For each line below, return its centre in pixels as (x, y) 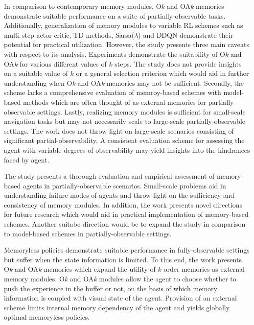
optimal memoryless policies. (47, 317)
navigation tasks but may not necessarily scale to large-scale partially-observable (125, 121)
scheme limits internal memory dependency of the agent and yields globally (117, 307)
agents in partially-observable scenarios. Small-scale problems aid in (124, 185)
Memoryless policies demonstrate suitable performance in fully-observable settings (127, 250)
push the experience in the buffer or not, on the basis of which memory (111, 288)
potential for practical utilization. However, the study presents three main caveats (127, 44)
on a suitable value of (36, 73)
